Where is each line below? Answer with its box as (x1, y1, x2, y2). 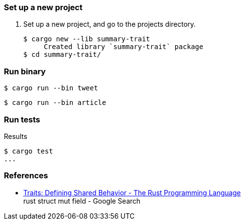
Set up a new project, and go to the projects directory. (23, 20, 196, 29)
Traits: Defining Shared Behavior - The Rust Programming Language (23, 188, 241, 197)
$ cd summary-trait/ (23, 51, 101, 59)
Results (4, 132, 28, 140)
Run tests (4, 114, 40, 124)
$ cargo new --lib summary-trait (23, 35, 150, 43)
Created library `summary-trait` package (44, 43, 203, 51)
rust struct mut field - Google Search (23, 196, 141, 205)
